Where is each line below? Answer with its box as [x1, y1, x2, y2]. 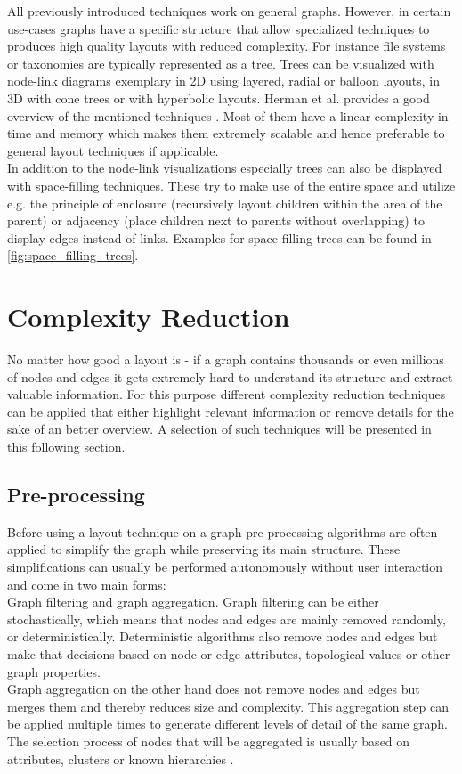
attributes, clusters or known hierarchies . [7, 749, 234, 768]
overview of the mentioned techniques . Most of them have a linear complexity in [7, 106, 449, 125]
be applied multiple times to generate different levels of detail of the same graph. [7, 714, 448, 733]
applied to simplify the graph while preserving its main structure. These [7, 540, 401, 558]
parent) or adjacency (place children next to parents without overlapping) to [7, 211, 425, 230]
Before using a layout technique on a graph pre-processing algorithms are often [7, 522, 438, 541]
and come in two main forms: [7, 574, 166, 593]
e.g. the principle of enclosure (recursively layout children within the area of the [7, 193, 442, 212]
